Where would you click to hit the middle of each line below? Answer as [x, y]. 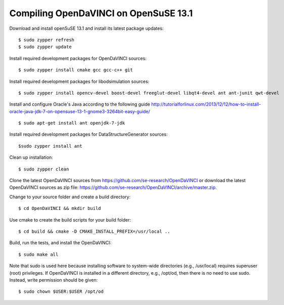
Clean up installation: [31, 157]
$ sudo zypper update [45, 47]
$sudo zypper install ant [51, 146]
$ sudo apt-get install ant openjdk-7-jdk [72, 123]
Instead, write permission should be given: [54, 280]
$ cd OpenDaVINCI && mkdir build [60, 208]
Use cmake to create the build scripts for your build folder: [70, 220]
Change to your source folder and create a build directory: [70, 197]
